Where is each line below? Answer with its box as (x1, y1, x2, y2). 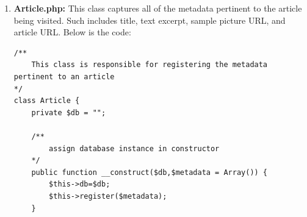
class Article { (13, 96, 80, 105)
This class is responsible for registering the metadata (31, 60, 268, 69)
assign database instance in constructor (49, 144, 220, 153)
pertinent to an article (13, 72, 115, 81)
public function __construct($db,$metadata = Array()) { (31, 168, 268, 177)
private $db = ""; (31, 108, 106, 117)
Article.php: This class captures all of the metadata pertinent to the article (13, 2, 302, 14)
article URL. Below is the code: (13, 26, 131, 38)
